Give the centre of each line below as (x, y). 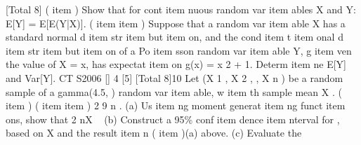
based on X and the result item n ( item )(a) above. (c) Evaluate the (154, 133)
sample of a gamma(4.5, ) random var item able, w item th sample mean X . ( (174, 91)
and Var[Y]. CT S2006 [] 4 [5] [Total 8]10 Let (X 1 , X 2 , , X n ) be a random (175, 77)
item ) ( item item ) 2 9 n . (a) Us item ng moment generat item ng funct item (176, 105)
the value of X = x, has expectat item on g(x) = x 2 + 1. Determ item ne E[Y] (176, 64)
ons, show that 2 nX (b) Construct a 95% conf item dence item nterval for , (173, 119)
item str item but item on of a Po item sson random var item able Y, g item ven (179, 50)
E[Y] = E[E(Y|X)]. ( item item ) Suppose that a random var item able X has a (176, 23)
